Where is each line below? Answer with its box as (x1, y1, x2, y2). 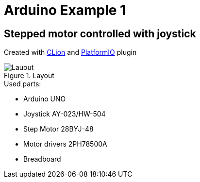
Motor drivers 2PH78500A (23, 140, 107, 149)
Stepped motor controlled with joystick (4, 27, 196, 40)
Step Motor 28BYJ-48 (23, 125, 94, 133)
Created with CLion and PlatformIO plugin (4, 48, 137, 57)
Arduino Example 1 (4, 2, 126, 18)
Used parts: (4, 80, 41, 88)
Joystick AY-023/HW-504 (23, 110, 106, 118)
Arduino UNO (23, 95, 66, 103)
